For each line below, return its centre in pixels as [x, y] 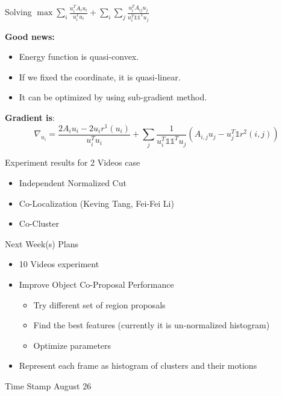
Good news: [30, 36]
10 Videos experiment [59, 264]
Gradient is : [30, 117]
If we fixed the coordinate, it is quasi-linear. [100, 76]
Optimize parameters [72, 345]
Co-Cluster [39, 223]
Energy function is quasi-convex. [79, 57]
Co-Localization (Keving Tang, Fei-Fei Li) [96, 203]
